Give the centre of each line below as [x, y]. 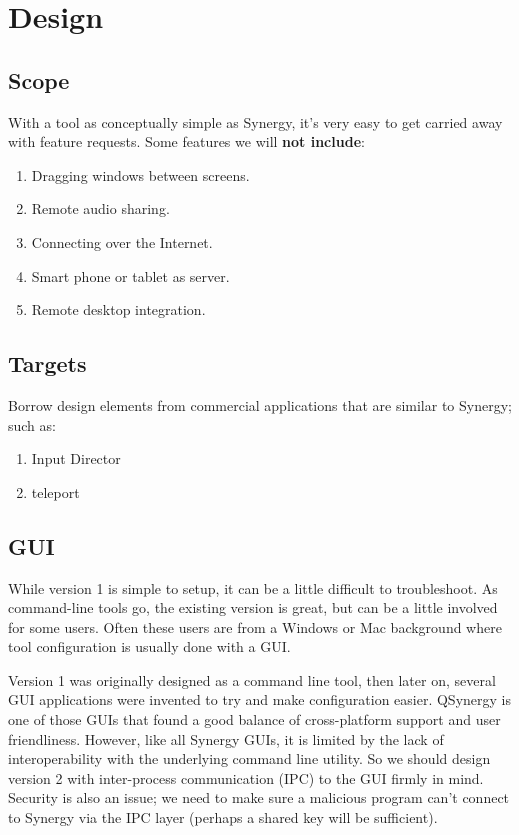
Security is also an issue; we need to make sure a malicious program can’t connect [259, 797]
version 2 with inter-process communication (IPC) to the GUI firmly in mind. [246, 777]
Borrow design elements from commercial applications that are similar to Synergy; [260, 404]
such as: [32, 424]
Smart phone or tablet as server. [130, 275]
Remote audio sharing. [100, 208]
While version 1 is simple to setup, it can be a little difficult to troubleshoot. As [253, 587]
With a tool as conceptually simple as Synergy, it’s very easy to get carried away [255, 121]
